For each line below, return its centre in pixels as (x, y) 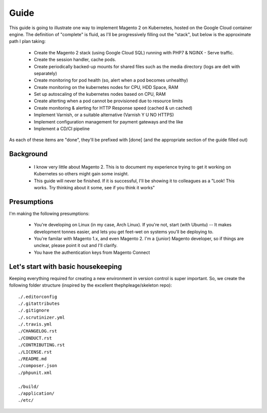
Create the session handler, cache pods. (75, 60)
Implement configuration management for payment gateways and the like (109, 122)
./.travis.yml (35, 324)
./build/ (28, 386)
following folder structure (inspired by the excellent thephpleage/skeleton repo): (91, 285)
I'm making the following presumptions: (49, 213)
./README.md (32, 359)
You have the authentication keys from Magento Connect (92, 252)
